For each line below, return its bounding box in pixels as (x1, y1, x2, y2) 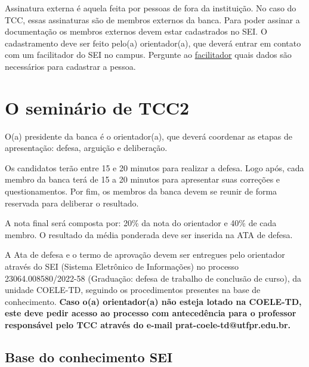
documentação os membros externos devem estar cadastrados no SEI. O (5, 25, 267, 38)
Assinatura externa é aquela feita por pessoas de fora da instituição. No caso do (5, 2, 296, 14)
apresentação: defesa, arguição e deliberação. (5, 141, 168, 154)
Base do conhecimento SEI (5, 347, 173, 366)
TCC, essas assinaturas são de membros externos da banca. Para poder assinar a (5, 13, 300, 26)
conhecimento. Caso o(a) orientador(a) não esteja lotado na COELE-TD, (5, 295, 302, 307)
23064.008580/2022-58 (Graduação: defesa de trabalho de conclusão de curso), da (5, 272, 302, 284)
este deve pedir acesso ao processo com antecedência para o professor (5, 307, 296, 319)
